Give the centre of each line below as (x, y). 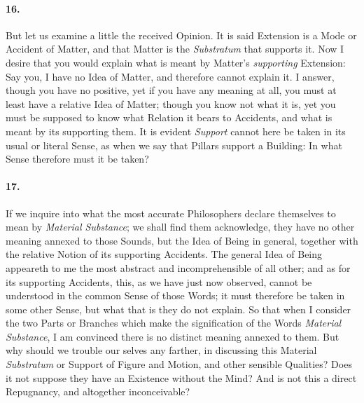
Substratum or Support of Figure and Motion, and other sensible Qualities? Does (179, 364)
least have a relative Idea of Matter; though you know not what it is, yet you (171, 103)
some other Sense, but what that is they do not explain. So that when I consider (178, 309)
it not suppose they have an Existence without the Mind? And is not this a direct (181, 377)
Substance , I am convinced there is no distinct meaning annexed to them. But (173, 336)
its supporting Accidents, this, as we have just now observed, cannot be (159, 281)
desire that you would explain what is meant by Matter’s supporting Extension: (176, 62)
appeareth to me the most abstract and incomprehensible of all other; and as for (178, 267)
